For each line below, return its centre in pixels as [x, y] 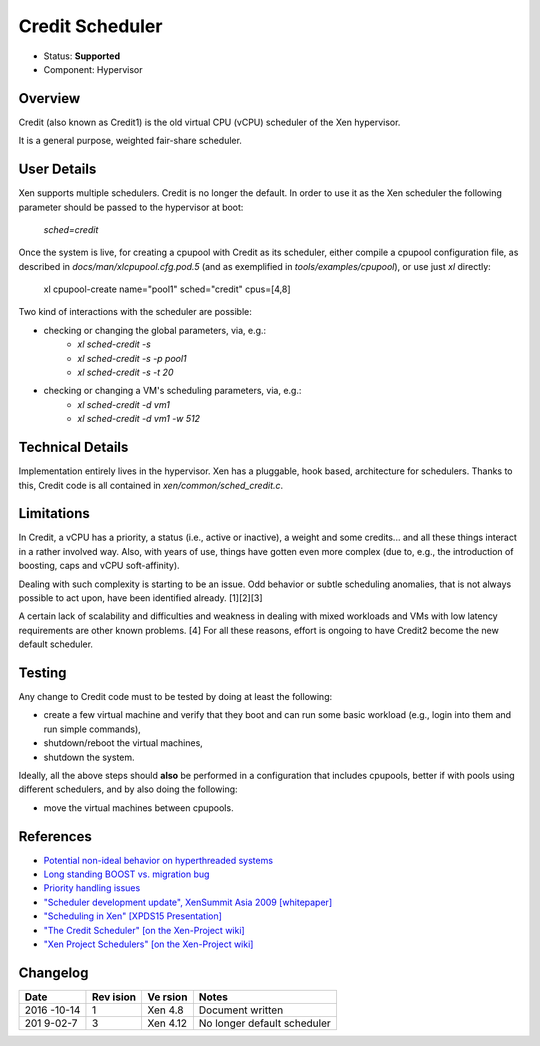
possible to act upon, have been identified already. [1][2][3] [141, 597]
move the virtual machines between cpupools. [138, 807]
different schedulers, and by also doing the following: [128, 789]
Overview [49, 98]
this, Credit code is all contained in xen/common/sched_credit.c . [151, 485]
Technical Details [73, 447]
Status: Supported [81, 56]
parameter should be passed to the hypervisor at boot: [131, 207]
